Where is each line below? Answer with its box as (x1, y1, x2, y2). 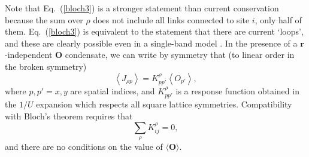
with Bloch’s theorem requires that (5, 110, 133, 122)
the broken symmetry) (5, 60, 87, 72)
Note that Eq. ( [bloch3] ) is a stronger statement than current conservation (5, 2, 279, 14)
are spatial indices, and (70, 84, 155, 97)
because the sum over (5, 13, 83, 26)
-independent (5, 48, 53, 61)
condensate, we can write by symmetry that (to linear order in (65, 48, 295, 61)
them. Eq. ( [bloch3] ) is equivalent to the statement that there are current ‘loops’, (5, 25, 304, 38)
